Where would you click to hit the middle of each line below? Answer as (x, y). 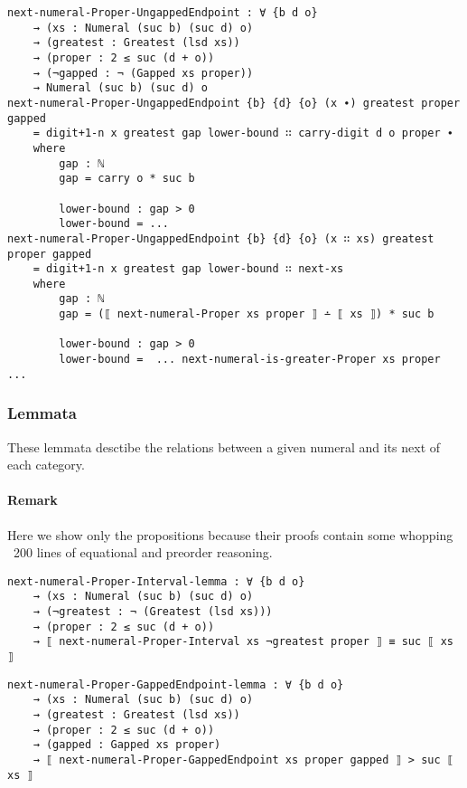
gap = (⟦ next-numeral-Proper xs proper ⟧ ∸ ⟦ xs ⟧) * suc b (247, 314)
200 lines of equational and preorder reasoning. (143, 552)
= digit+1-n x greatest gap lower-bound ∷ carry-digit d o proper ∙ (243, 133)
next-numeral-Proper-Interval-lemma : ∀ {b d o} (156, 581)
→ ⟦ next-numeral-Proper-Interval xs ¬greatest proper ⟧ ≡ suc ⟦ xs (243, 642)
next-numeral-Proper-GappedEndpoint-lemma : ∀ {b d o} (176, 684)
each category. (46, 465)
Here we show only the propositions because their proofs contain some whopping (230, 534)
